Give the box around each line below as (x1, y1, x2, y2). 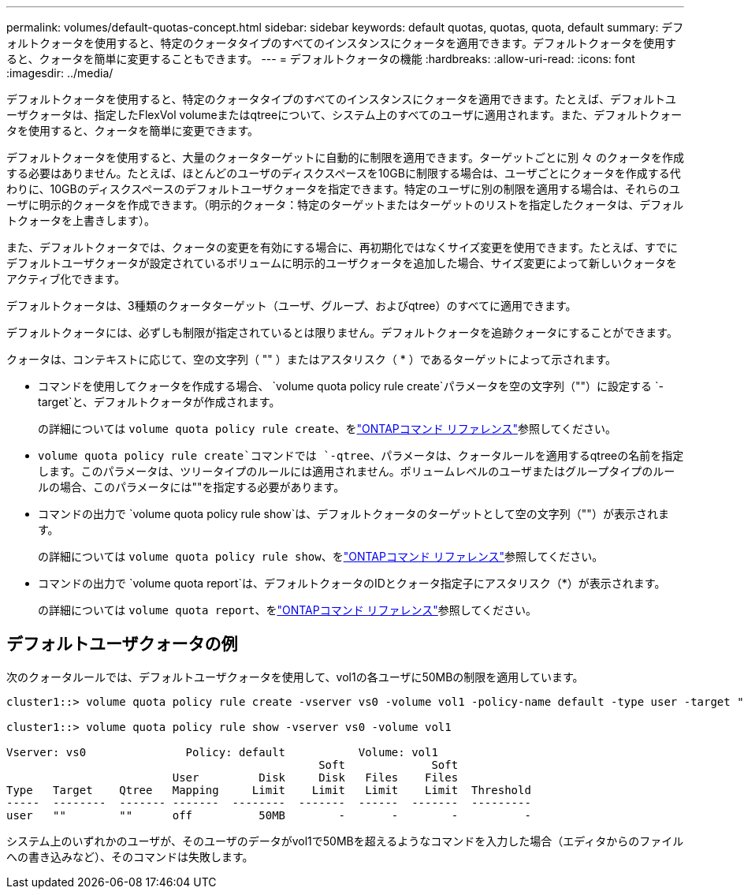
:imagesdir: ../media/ (6, 66, 113, 80)
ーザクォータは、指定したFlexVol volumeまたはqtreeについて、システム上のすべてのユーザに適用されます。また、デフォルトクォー (6, 108, 683, 121)
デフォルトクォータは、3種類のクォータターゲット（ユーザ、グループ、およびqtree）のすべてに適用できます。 (6, 299, 577, 312)
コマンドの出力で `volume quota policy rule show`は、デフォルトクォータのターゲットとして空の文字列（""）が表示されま (38, 507, 669, 520)
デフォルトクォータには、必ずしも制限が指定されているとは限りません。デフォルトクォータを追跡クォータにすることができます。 (6, 326, 678, 339)
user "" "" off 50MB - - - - (6, 808, 531, 822)
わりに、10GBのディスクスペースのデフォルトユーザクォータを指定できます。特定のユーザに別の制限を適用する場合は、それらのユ (6, 182, 680, 196)
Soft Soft (318, 758, 459, 771)
